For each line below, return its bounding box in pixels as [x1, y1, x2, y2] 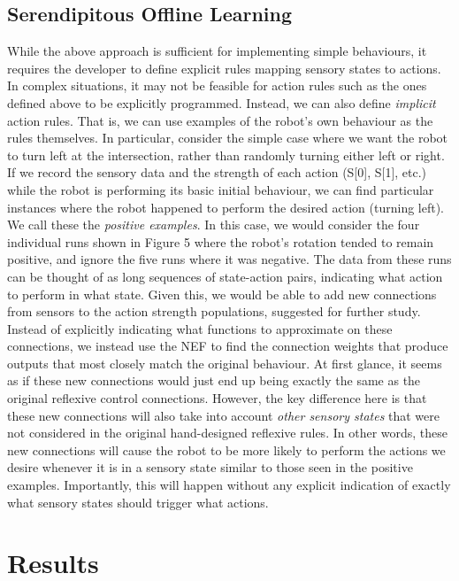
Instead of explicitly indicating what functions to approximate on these [7, 319, 393, 337]
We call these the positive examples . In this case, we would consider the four [7, 215, 420, 234]
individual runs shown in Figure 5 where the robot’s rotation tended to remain [7, 232, 434, 251]
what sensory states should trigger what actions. [7, 492, 269, 511]
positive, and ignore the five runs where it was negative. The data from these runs [7, 250, 452, 268]
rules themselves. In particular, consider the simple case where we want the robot [7, 128, 448, 147]
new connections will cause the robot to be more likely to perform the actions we [7, 440, 446, 459]
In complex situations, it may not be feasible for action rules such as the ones [7, 76, 427, 95]
